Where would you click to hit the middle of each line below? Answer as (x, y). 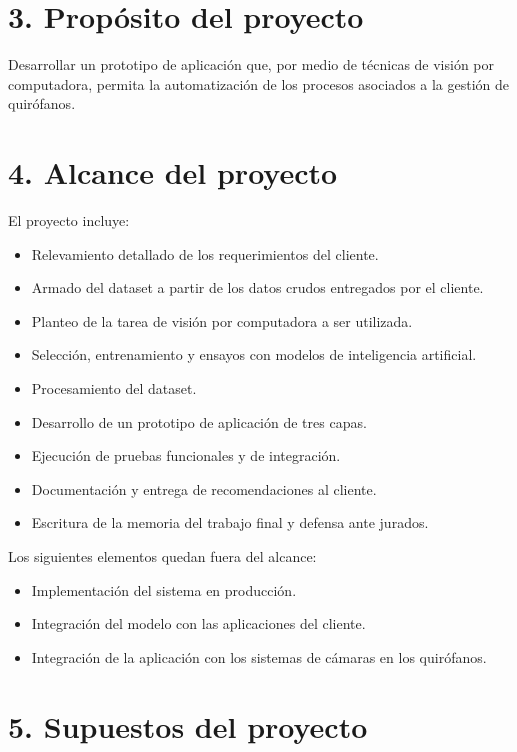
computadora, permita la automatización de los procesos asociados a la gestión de (259, 83)
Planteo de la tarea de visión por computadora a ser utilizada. (222, 320)
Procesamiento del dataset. (114, 388)
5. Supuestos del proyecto (188, 725)
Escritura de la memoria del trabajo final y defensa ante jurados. (230, 522)
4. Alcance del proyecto (173, 172)
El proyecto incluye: (69, 220)
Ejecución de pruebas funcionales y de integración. (186, 455)
